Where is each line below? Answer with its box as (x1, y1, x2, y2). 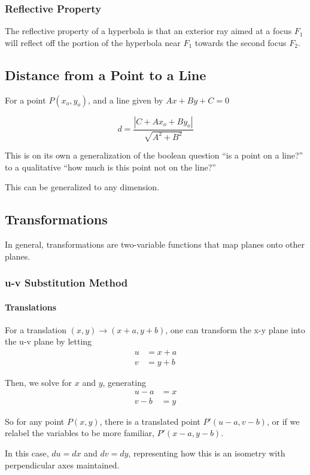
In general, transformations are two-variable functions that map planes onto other (5, 238, 305, 251)
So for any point (5, 415, 65, 427)
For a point (5, 93, 46, 106)
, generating (102, 376, 146, 389)
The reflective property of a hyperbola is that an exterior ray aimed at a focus (5, 25, 292, 37)
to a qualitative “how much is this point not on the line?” (5, 160, 216, 173)
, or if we (266, 415, 300, 427)
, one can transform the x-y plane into (165, 323, 305, 336)
